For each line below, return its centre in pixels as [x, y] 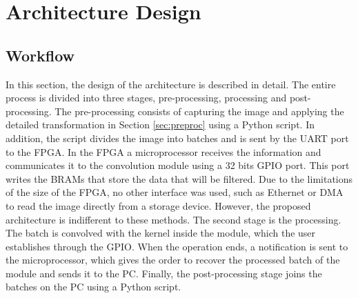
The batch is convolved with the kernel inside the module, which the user [161, 233]
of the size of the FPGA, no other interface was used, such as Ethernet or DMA [175, 192]
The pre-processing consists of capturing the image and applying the [199, 111]
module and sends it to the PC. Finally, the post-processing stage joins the [164, 273]
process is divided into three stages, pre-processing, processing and [146, 98]
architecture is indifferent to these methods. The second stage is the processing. [173, 219]
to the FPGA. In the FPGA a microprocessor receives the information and [163, 151]
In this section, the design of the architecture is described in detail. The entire [171, 84]
